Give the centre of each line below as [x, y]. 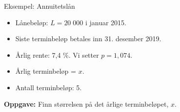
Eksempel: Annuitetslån [40, 6]
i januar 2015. [106, 22]
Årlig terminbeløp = [46, 71]
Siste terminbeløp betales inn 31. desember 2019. [88, 39]
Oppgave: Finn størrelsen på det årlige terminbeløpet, [86, 104]
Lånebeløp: [32, 22]
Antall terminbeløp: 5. [49, 87]
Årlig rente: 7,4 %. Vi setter [57, 55]
